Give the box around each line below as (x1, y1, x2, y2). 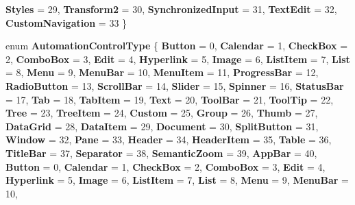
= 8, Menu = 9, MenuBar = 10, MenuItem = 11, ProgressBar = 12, (5, 65, 319, 80)
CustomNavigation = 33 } (5, 15, 127, 29)
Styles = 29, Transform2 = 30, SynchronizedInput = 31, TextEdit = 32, (5, 2, 337, 16)
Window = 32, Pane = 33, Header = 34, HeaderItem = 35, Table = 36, (5, 132, 332, 147)
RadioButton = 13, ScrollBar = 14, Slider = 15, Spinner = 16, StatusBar (5, 78, 344, 93)
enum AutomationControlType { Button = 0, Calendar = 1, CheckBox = (5, 38, 348, 53)
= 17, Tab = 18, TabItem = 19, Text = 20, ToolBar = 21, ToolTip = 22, (5, 92, 334, 106)
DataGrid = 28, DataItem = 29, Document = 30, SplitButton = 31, (5, 119, 319, 133)
